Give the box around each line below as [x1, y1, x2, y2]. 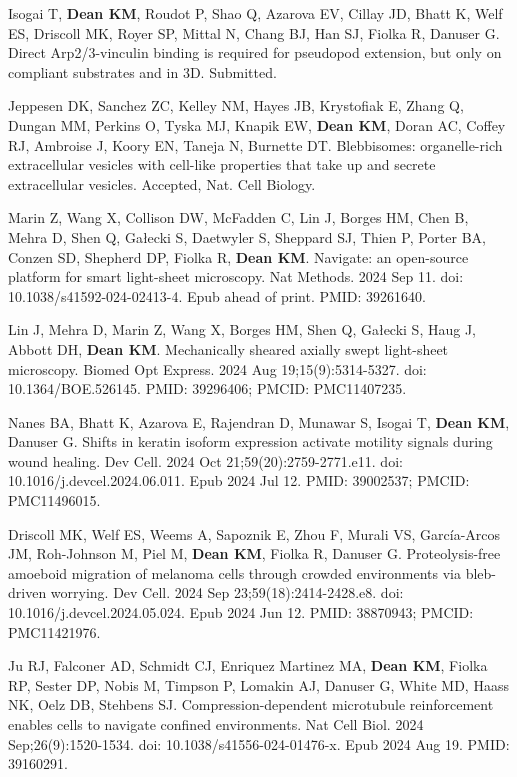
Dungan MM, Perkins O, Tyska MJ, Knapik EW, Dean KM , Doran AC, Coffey [8, 114, 506, 135]
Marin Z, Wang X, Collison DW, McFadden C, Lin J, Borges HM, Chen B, [8, 207, 469, 228]
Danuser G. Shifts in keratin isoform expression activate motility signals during [8, 431, 493, 452]
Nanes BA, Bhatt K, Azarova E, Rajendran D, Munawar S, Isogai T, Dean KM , [8, 411, 510, 432]
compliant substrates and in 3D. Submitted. [8, 61, 277, 82]
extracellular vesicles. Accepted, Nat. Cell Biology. [8, 173, 316, 194]
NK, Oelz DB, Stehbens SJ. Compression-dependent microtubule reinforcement [8, 694, 494, 715]
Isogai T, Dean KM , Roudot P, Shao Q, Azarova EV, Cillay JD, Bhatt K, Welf [8, 3, 503, 23]
